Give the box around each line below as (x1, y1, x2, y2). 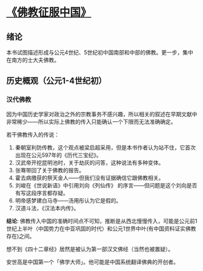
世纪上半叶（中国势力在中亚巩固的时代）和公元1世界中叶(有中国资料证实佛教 (6, 225, 196, 232)
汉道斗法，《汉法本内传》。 (15, 204, 79, 212)
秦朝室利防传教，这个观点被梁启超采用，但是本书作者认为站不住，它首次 (15, 144, 196, 151)
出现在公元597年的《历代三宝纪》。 (15, 151, 102, 158)
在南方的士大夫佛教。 (6, 56, 59, 64)
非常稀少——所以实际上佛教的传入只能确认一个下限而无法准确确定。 (6, 118, 176, 125)
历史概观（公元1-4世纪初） (6, 76, 107, 86)
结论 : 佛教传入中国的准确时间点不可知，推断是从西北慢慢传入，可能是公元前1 (6, 217, 198, 224)
